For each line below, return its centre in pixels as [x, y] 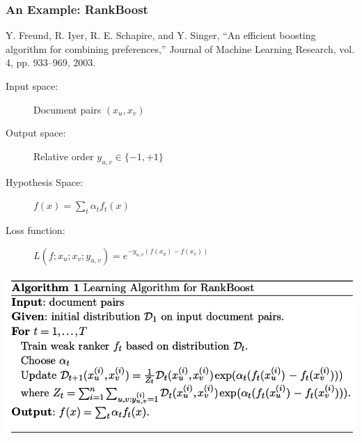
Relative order [64, 156]
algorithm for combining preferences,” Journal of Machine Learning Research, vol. [180, 48]
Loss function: [36, 230]
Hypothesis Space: [44, 181]
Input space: [32, 86]
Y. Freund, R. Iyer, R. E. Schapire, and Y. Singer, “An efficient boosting [161, 35]
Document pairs [68, 109]
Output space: [36, 133]
